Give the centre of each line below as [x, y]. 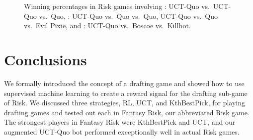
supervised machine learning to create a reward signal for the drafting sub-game [126, 93]
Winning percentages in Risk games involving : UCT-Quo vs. [117, 6]
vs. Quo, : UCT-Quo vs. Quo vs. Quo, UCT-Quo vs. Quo [128, 16]
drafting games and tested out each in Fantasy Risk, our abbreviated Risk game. [127, 112]
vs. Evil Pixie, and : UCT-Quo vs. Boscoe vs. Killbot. [107, 25]
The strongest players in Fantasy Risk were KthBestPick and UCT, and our [120, 122]
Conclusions [45, 59]
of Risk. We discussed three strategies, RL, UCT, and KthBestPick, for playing [125, 103]
